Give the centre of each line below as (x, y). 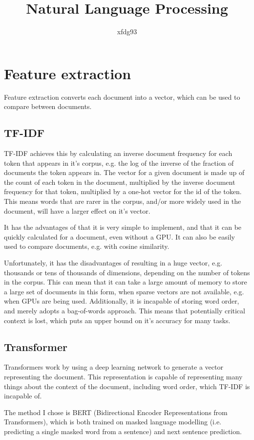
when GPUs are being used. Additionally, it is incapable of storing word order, (122, 301)
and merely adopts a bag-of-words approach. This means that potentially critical (125, 310)
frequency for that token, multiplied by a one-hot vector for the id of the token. (123, 191)
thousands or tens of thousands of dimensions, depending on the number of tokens (127, 272)
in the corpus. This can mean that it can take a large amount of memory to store (126, 282)
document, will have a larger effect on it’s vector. (77, 210)
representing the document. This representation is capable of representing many (123, 376)
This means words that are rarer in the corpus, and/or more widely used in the (123, 201)
